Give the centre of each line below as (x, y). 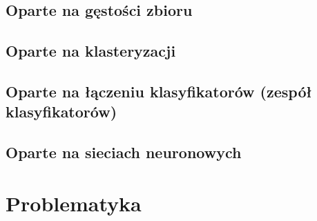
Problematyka (74, 203)
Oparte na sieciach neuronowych (124, 152)
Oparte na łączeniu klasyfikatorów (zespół (159, 91)
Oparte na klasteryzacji (91, 51)
